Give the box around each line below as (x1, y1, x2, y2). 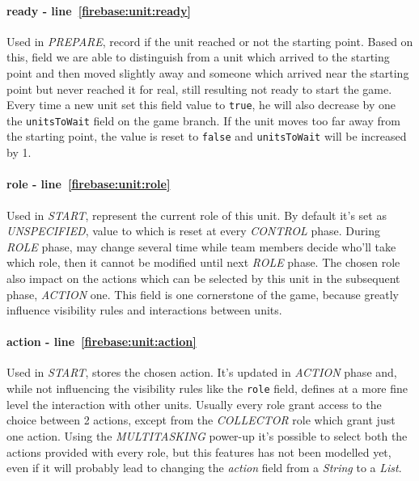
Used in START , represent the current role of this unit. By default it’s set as (6, 206, 387, 223)
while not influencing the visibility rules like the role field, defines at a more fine (6, 380, 408, 397)
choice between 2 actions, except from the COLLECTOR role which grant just (6, 411, 396, 428)
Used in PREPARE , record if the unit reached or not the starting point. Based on (6, 32, 413, 49)
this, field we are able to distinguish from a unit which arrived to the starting (6, 49, 390, 65)
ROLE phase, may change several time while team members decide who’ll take (6, 238, 396, 255)
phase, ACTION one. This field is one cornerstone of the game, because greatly (6, 285, 399, 302)
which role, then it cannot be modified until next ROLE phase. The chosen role (6, 254, 400, 271)
